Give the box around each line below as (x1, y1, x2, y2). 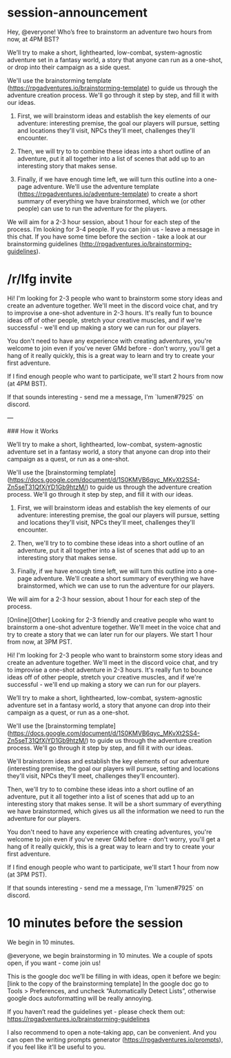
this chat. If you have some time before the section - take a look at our (7, 232, 207, 241)
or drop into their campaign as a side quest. (7, 63, 131, 71)
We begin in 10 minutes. (7, 938, 75, 946)
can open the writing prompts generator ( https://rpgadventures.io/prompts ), (7, 1035, 223, 1044)
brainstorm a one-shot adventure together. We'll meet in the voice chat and (7, 623, 221, 631)
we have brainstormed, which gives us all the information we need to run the (7, 807, 225, 815)
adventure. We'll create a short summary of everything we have (33, 574, 214, 582)
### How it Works (7, 426, 59, 435)
